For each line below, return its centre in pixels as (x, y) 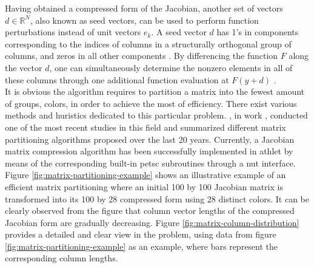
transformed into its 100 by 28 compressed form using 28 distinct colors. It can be (157, 198)
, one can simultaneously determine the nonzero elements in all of (171, 67)
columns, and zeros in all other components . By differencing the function (142, 56)
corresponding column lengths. (62, 258)
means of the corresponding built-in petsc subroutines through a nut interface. (150, 163)
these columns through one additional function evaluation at (117, 79)
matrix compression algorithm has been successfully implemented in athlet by (149, 151)
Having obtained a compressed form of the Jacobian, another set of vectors (144, 8)
